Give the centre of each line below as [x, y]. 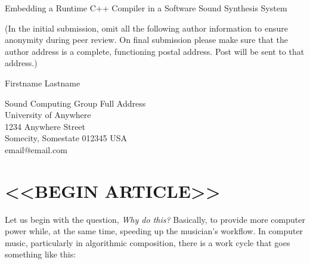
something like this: [41, 254]
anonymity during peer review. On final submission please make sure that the [146, 40]
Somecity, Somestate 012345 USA [66, 138]
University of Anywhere [48, 115]
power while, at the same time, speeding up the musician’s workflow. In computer [154, 231]
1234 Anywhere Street [45, 126]
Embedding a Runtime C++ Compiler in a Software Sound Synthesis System [146, 8]
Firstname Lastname [43, 83]
